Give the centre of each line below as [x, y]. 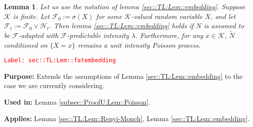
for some [109, 16]
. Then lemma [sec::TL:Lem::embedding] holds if [121, 26]
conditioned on [26, 45]
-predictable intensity [98, 35]
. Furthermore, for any [169, 35]
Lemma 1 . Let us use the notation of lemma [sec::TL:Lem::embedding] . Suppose [125, 6]
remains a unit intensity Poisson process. [139, 45]
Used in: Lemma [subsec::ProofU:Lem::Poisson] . [77, 102]
